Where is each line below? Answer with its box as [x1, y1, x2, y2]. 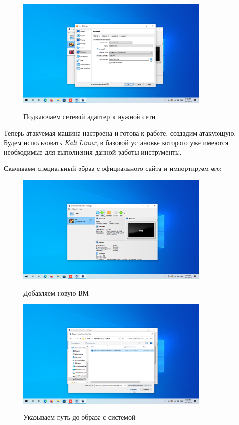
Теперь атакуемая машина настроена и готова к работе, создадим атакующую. [4, 127, 236, 138]
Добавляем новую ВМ [23, 287, 89, 297]
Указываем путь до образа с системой [23, 412, 136, 422]
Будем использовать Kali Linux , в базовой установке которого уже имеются [4, 137, 229, 148]
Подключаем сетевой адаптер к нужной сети [23, 111, 156, 121]
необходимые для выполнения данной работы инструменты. [4, 147, 182, 157]
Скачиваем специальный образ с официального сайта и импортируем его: [4, 163, 222, 173]
